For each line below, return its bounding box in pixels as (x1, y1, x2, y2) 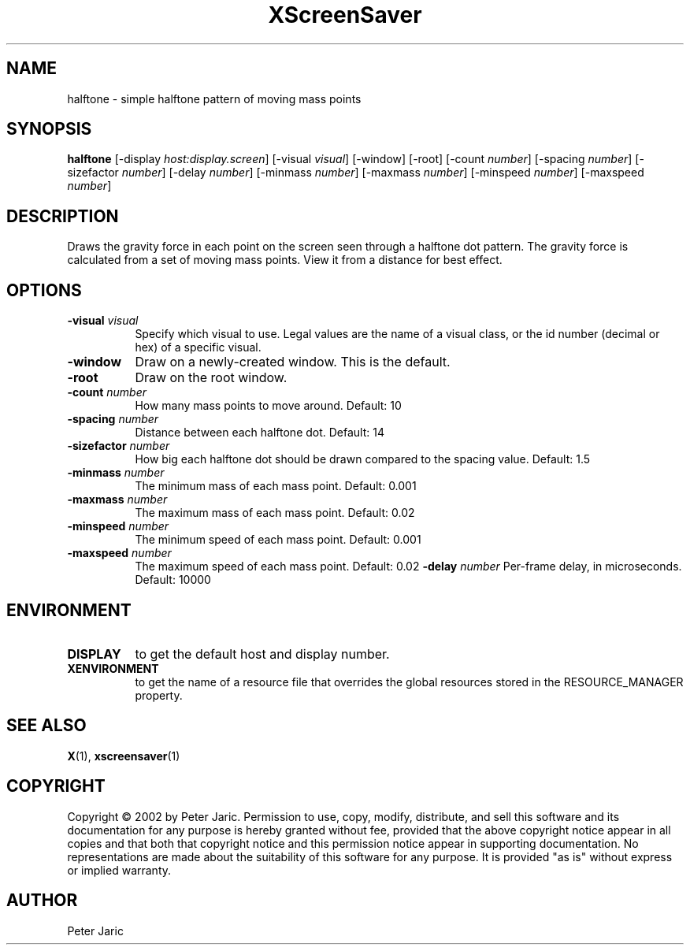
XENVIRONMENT (67, 661, 159, 675)
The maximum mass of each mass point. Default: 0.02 (135, 506, 415, 520)
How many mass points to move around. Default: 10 (135, 399, 402, 413)
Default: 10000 (135, 573, 211, 587)
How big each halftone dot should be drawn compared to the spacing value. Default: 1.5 (135, 452, 591, 466)
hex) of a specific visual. (135, 340, 262, 355)
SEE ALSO (6, 715, 87, 736)
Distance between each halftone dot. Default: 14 (135, 425, 384, 440)
